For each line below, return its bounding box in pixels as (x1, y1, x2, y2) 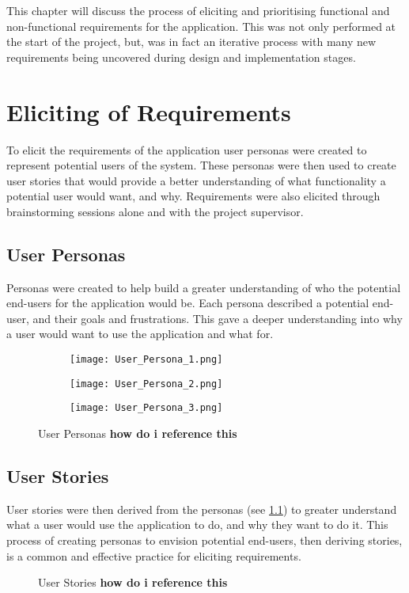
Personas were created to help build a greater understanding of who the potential (6, 279, 401, 295)
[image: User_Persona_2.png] (70, 378, 223, 390)
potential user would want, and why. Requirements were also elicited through (6, 188, 381, 204)
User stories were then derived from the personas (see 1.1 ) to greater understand (6, 500, 397, 517)
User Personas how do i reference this (38, 425, 237, 442)
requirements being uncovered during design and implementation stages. (6, 48, 356, 65)
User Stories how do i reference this (38, 574, 228, 591)
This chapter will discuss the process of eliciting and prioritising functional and (6, 2, 390, 18)
